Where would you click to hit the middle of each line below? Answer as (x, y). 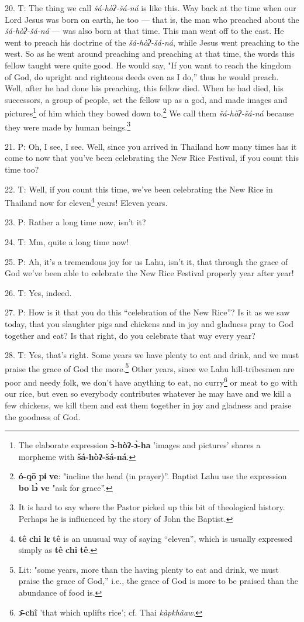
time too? (22, 169)
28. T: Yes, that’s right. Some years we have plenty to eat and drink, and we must (152, 355)
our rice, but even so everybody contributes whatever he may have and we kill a (148, 394)
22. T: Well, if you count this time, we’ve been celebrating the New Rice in (139, 189)
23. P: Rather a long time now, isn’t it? (75, 222)
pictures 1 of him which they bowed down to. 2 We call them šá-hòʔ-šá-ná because (149, 112)
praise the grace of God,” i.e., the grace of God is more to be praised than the (158, 581)
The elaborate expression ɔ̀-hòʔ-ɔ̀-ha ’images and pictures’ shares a (139, 445)
